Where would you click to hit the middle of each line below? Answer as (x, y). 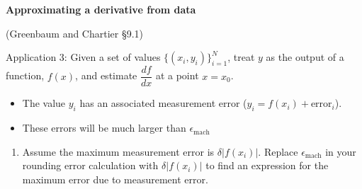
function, (25, 75)
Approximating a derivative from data (101, 9)
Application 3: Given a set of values (83, 57)
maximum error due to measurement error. (115, 179)
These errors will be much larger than (104, 128)
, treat (241, 57)
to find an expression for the (267, 165)
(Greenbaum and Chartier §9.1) (75, 33)
